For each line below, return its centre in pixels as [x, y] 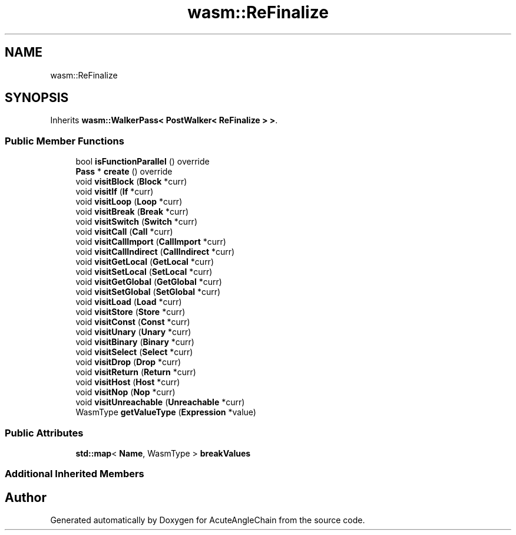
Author [26, 497]
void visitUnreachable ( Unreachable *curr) [160, 402]
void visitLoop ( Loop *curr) [129, 202]
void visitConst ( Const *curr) [133, 322]
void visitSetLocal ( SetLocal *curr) [144, 272]
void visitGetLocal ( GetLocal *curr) [145, 262]
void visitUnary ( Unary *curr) [133, 332]
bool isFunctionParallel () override [143, 162]
